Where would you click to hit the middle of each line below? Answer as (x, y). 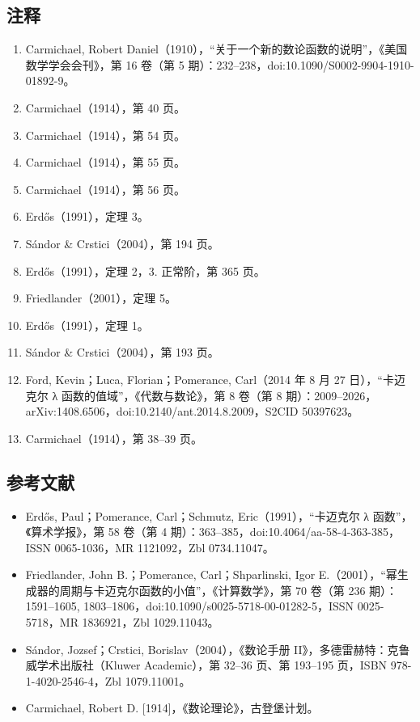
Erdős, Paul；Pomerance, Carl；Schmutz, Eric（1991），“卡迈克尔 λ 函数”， (219, 515)
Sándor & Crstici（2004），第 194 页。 (122, 243)
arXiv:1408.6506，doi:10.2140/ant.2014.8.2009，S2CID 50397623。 (192, 411)
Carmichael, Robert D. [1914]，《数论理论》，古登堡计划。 (172, 708)
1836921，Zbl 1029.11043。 (151, 622)
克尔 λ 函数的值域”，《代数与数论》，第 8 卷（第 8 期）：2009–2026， (201, 395)
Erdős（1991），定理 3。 (87, 216)
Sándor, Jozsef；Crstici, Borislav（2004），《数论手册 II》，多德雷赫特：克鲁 (218, 649)
